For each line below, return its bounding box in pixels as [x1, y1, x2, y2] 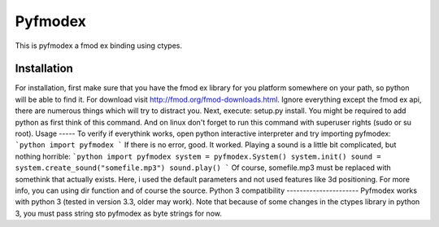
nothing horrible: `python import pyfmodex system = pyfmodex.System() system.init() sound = [15, 151, 381, 161]
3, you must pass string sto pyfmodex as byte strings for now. [15, 208, 223, 218]
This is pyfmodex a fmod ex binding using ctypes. [15, 41, 183, 50]
